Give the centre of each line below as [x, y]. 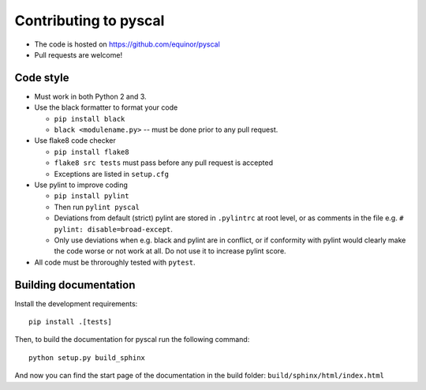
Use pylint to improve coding [81, 185]
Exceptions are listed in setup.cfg [112, 174]
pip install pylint [92, 196]
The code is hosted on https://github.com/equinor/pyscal [127, 44]
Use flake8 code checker [75, 141]
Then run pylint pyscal [97, 207]
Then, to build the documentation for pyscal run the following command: [132, 339]
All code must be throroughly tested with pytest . [115, 262]
